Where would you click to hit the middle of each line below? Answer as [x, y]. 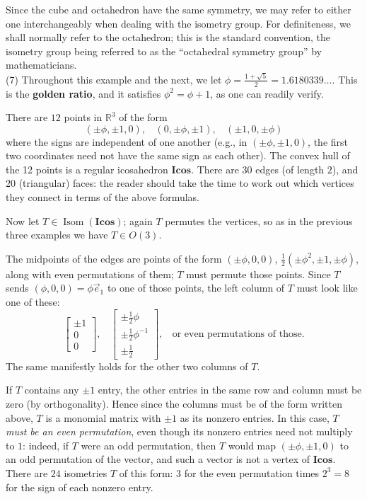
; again [138, 220]
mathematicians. [41, 65]
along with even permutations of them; [90, 274]
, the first [328, 141]
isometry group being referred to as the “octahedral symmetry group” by [164, 51]
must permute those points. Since [258, 274]
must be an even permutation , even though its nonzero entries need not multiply [179, 431]
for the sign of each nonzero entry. [80, 487]
